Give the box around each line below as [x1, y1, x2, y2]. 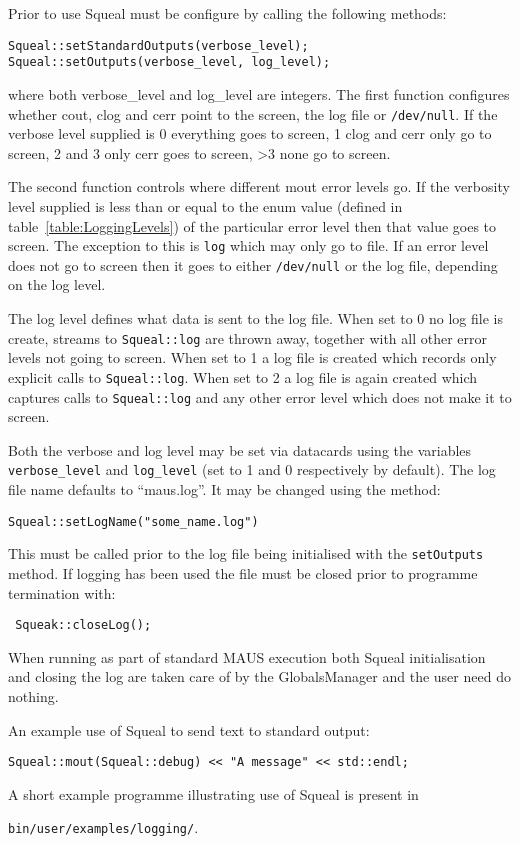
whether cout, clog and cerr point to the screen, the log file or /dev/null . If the [8, 103, 498, 124]
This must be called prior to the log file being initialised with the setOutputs [8, 543, 484, 564]
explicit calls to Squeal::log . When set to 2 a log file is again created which [8, 366, 478, 387]
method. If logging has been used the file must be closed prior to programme [8, 562, 478, 583]
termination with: [8, 582, 116, 603]
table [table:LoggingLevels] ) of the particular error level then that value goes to [8, 215, 497, 236]
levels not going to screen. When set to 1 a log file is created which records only [8, 347, 497, 368]
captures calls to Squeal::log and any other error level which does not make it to [8, 386, 512, 407]
